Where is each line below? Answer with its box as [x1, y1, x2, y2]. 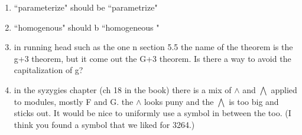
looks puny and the [144, 95, 214, 107]
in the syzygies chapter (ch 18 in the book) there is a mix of [14, 83, 232, 96]
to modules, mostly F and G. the [14, 95, 134, 107]
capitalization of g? [14, 64, 83, 76]
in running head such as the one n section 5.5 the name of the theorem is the [14, 41, 293, 53]
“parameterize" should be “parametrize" [14, 1, 158, 13]
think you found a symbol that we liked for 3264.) [14, 118, 195, 130]
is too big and [229, 95, 279, 107]
